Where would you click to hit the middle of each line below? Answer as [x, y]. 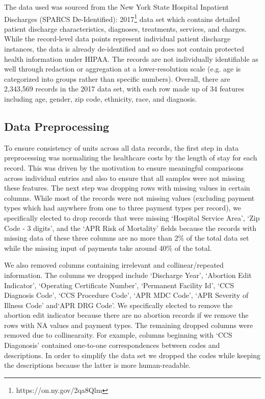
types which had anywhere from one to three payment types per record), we [123, 208]
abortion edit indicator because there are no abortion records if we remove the [126, 315]
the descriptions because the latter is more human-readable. [98, 365]
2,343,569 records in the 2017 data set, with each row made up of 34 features [124, 89]
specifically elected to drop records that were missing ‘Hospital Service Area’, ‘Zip [132, 217]
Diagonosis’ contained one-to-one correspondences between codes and [112, 345]
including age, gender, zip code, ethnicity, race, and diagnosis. [101, 99]
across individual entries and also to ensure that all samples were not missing [125, 178]
